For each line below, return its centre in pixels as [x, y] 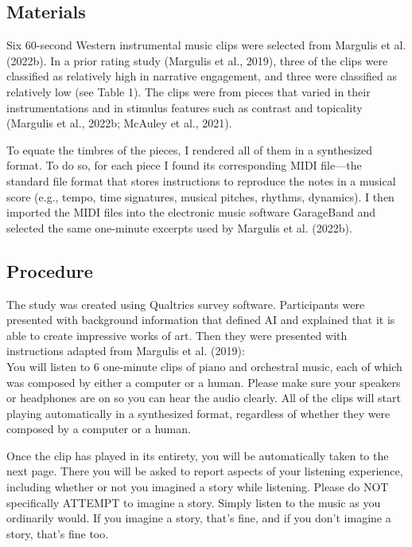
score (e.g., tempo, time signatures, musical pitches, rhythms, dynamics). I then [200, 196]
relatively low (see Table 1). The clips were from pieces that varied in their [189, 91]
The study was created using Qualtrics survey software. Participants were [186, 304]
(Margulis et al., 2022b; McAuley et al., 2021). [119, 123]
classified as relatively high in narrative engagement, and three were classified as [202, 76]
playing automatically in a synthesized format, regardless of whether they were [198, 413]
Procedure [50, 270]
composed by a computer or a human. [99, 429]
